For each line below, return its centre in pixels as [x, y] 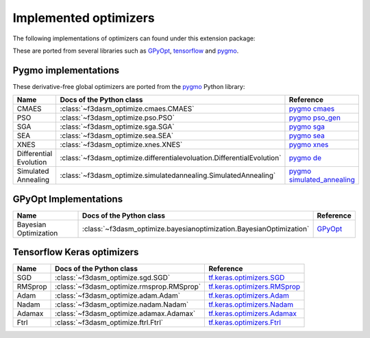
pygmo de [305, 158]
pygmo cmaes [312, 109]
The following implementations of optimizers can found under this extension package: [134, 38]
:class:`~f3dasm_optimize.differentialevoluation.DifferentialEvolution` [171, 158]
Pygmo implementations [66, 70]
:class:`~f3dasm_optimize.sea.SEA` [117, 135]
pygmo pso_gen [314, 118]
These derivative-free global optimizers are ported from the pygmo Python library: [129, 86]
